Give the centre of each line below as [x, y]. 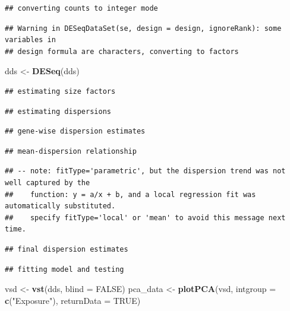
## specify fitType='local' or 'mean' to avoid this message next [145, 218]
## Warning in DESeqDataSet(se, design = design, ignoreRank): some [143, 28]
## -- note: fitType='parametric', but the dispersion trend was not [145, 171]
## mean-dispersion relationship [71, 151]
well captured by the [48, 183]
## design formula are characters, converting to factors [122, 51]
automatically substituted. [60, 206]
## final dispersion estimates [67, 249]
